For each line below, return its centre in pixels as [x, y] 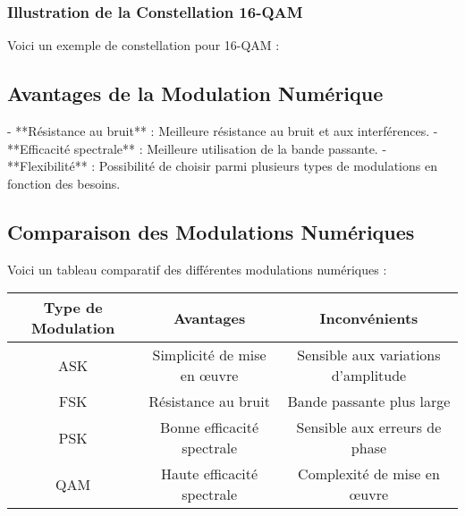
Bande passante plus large [369, 402]
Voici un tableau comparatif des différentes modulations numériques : [197, 269]
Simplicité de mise [209, 355]
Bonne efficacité [210, 427]
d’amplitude [369, 376]
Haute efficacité [210, 474]
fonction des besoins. [64, 183]
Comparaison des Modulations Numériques [211, 231]
